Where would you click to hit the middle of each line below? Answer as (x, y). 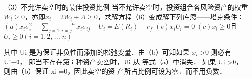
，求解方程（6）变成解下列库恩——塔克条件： (171, 16)
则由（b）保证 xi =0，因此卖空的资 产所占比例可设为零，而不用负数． (115, 71)
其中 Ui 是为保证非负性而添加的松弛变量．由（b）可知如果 (97, 52)
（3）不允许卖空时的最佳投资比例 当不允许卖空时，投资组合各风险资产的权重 (126, 7)
